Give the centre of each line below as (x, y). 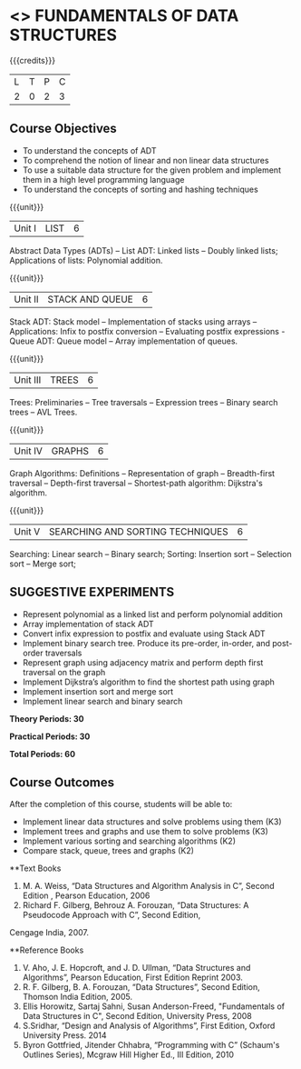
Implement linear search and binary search (102, 701)
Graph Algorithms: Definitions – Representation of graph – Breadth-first (142, 473)
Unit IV (29, 451)
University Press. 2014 (64, 1035)
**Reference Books (47, 950)
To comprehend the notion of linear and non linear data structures (146, 160)
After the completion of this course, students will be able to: (121, 804)
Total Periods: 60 (42, 754)
